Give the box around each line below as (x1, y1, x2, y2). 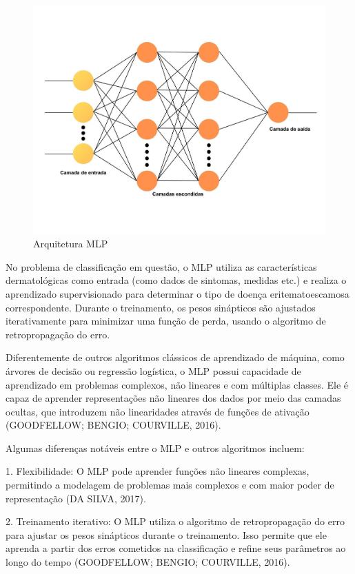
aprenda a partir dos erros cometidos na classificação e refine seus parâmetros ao (6, 541, 346, 555)
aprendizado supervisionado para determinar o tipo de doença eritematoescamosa (6, 286, 349, 300)
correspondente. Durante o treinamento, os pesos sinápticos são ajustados (6, 300, 316, 314)
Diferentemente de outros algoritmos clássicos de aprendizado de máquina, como (6, 350, 345, 365)
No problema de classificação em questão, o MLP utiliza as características (6, 259, 317, 274)
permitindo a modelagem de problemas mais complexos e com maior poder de (6, 478, 334, 492)
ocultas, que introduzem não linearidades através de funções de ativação (6, 404, 310, 418)
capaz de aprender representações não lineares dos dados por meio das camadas (6, 391, 341, 405)
